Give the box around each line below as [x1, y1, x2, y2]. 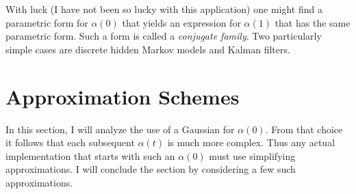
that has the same [275, 15, 351, 29]
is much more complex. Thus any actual [167, 135, 335, 150]
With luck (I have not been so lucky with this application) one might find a [5, 2, 322, 16]
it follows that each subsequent [5, 135, 135, 150]
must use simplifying [209, 148, 296, 163]
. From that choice [265, 122, 343, 136]
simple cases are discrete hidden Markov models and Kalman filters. [5, 42, 290, 56]
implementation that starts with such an [5, 148, 175, 163]
